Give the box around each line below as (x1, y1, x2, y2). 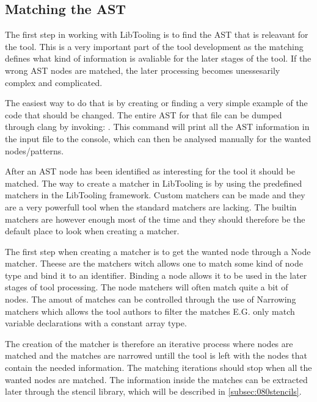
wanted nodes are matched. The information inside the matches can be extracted (5, 373, 308, 386)
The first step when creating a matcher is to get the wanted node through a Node (5, 245, 311, 257)
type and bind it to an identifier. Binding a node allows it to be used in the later (5, 268, 307, 281)
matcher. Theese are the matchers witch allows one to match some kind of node (5, 257, 303, 270)
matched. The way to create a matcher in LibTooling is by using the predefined (5, 176, 302, 189)
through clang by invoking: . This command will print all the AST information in (5, 120, 310, 133)
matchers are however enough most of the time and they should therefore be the (5, 212, 305, 225)
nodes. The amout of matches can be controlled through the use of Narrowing (5, 293, 296, 306)
